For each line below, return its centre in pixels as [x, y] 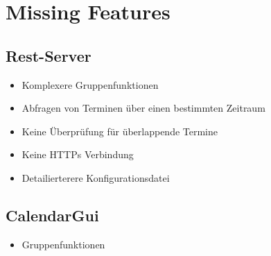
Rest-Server [49, 55]
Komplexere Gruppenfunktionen [90, 84]
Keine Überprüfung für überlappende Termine [120, 131]
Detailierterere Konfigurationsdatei [96, 177]
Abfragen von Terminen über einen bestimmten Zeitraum [143, 108]
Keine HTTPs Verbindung [78, 154]
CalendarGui [52, 215]
